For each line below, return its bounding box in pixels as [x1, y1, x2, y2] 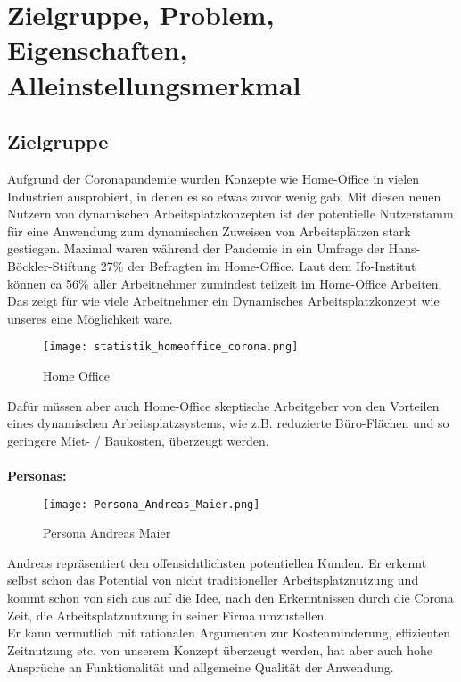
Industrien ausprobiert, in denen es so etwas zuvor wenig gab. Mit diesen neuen [7, 186, 441, 205]
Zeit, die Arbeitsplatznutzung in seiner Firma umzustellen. [7, 605, 328, 624]
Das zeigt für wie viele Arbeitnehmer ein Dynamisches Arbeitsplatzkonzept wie [7, 292, 440, 310]
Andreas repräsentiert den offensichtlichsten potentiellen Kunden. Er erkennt [7, 553, 427, 571]
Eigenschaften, [7, 31, 188, 68]
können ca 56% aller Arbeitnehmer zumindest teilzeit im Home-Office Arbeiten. [7, 274, 442, 292]
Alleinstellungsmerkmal [7, 66, 301, 103]
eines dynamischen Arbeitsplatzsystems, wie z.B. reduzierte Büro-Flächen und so [7, 414, 449, 432]
